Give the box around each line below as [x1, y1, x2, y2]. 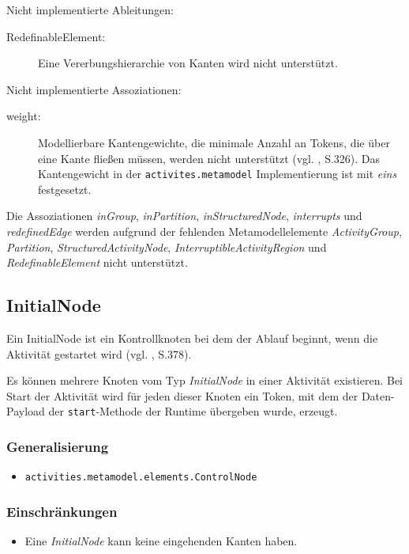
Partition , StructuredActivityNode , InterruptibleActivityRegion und [6, 238, 327, 255]
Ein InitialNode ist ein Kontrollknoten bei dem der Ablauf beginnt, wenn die [6, 329, 378, 346]
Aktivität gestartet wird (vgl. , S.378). [6, 345, 192, 362]
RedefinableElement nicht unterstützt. [6, 254, 188, 271]
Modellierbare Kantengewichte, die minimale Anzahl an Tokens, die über [38, 134, 390, 150]
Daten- [361, 387, 395, 404]
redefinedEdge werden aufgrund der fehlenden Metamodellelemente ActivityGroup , [6, 223, 402, 239]
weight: [6, 108, 41, 124]
